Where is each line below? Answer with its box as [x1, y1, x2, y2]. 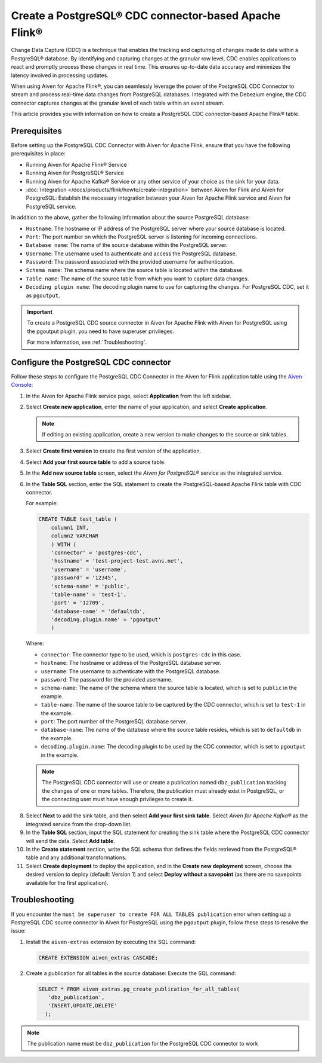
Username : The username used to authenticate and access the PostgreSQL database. [26, 250, 237, 257]
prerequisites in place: [11, 150, 66, 157]
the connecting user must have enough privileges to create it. [42, 796, 193, 803]
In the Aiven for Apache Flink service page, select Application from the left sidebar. [26, 392, 232, 399]
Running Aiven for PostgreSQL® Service [26, 169, 125, 176]
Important [27, 308, 53, 316]
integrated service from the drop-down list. [26, 820, 132, 827]
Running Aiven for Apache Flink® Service [26, 161, 128, 168]
